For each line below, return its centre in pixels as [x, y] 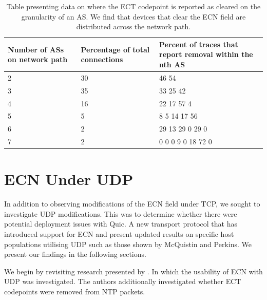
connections [102, 59]
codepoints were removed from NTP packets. [75, 291]
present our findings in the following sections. [75, 254]
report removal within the [206, 54]
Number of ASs [36, 49]
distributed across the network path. [133, 26]
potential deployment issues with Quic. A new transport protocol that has [121, 224]
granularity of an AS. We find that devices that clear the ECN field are [133, 16]
